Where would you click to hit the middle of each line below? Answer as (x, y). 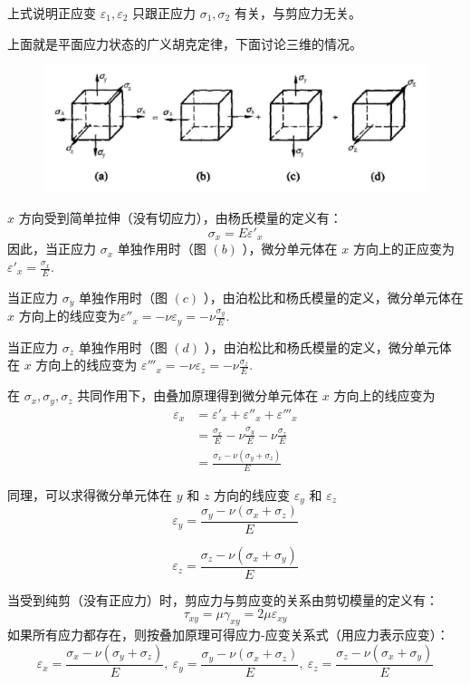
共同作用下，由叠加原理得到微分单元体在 (198, 395)
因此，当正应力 (52, 249)
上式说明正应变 (52, 13)
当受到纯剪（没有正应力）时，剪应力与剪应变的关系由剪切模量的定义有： (223, 599)
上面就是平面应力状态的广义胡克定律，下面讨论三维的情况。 (185, 43)
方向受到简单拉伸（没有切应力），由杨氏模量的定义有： (180, 218)
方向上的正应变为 (403, 249)
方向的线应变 (252, 494)
